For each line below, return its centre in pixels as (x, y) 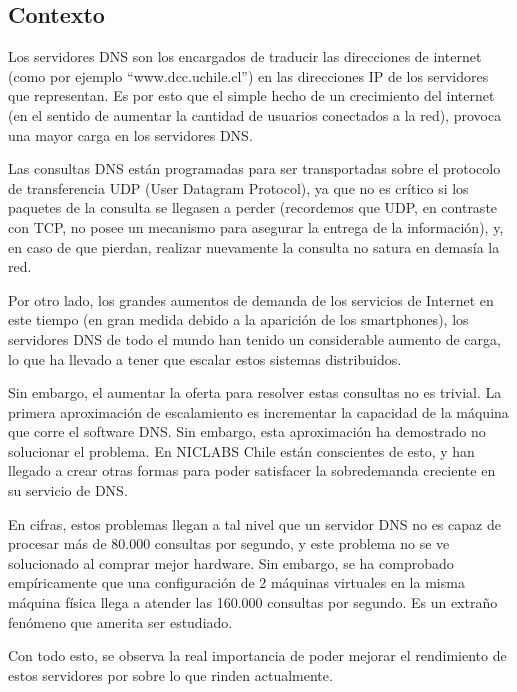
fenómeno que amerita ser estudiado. (120, 621)
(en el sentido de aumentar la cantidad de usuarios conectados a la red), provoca (255, 114)
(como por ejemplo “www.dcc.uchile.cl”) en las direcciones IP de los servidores (248, 75)
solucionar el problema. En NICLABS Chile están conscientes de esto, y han (241, 450)
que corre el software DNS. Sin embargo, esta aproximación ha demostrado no (247, 431)
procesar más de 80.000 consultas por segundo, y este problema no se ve (229, 543)
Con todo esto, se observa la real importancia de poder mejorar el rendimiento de (257, 655)
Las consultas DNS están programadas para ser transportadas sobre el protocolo (254, 168)
